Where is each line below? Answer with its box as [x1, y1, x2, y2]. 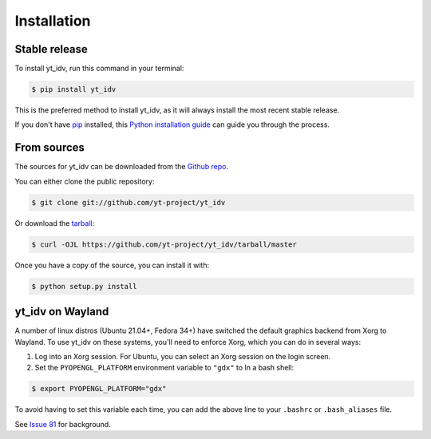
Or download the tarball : [14, 218, 95, 227]
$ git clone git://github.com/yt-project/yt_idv [31, 198, 226, 207]
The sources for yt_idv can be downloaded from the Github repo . [14, 162, 229, 172]
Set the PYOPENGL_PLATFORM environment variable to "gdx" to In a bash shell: [34, 363, 295, 373]
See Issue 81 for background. [14, 419, 111, 429]
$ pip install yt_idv [31, 85, 117, 94]
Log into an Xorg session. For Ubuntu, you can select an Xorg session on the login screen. [34, 351, 331, 361]
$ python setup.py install [31, 282, 137, 291]
